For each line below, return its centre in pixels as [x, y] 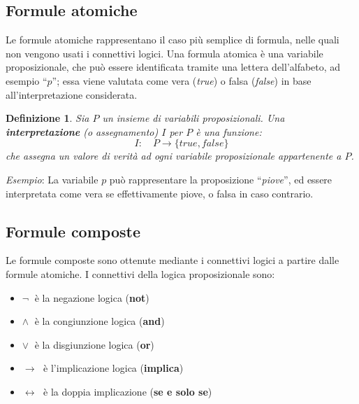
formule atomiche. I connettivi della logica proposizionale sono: [140, 273]
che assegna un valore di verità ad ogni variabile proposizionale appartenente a [174, 156]
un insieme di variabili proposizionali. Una [193, 118]
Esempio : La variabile [52, 179]
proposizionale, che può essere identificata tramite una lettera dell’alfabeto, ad [173, 67]
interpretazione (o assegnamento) [82, 131]
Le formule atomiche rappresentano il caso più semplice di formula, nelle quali [173, 40]
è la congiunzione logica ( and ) [100, 321]
